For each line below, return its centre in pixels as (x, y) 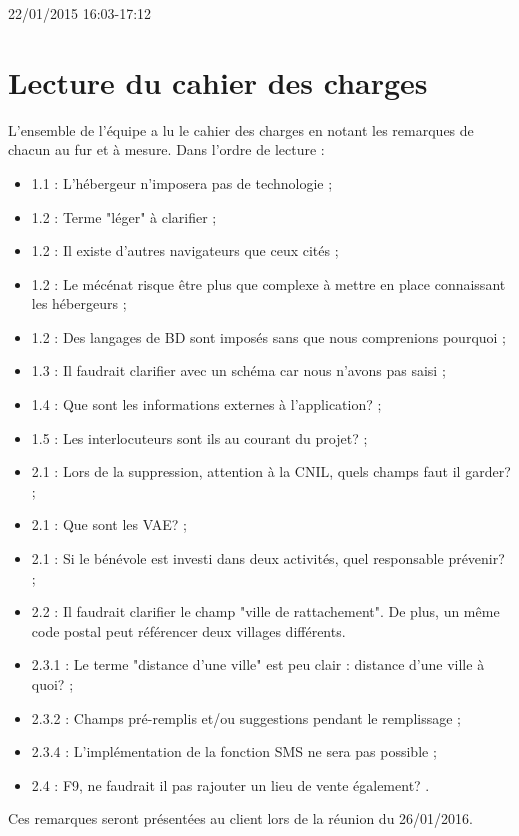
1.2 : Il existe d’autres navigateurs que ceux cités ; (185, 250)
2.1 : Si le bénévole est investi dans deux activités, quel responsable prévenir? (268, 558)
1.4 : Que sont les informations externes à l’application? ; (206, 404)
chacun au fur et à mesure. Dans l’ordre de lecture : (166, 149)
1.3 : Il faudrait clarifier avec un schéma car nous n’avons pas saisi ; (238, 370)
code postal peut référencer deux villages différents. (188, 630)
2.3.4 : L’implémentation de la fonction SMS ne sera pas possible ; (234, 751)
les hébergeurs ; (79, 303)
